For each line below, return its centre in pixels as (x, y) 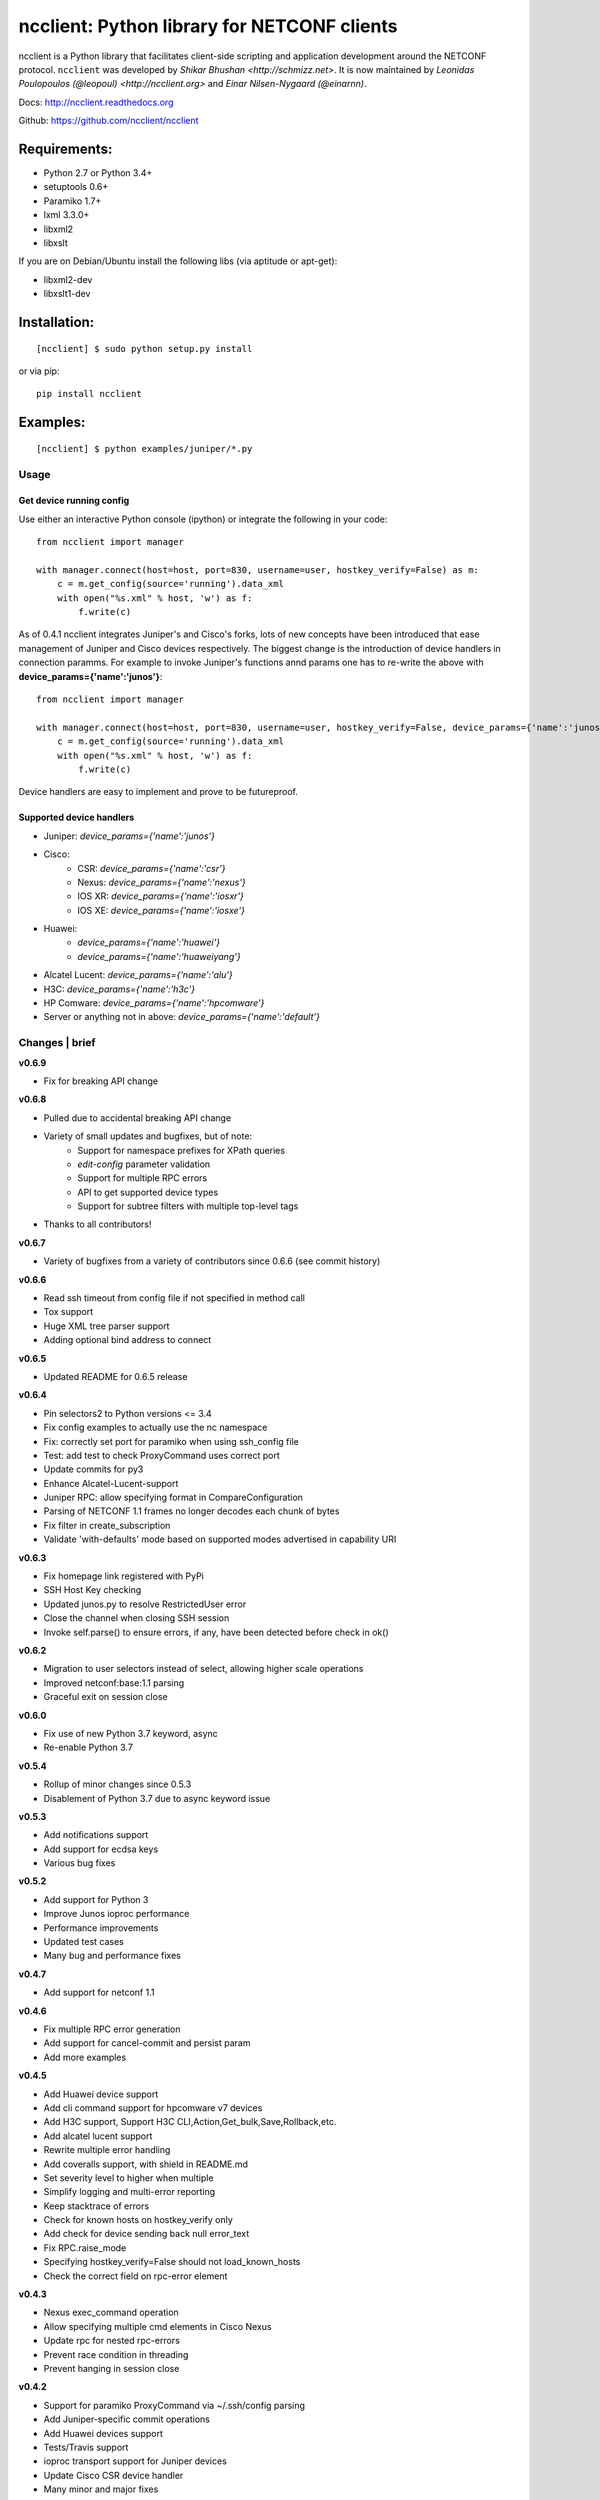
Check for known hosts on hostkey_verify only (138, 2220)
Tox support (68, 1312)
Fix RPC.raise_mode (85, 2247)
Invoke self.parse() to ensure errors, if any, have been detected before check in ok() (216, 1632)
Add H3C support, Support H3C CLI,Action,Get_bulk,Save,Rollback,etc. (190, 2122)
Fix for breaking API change (101, 1081)
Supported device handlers (76, 817)
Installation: (56, 321)
